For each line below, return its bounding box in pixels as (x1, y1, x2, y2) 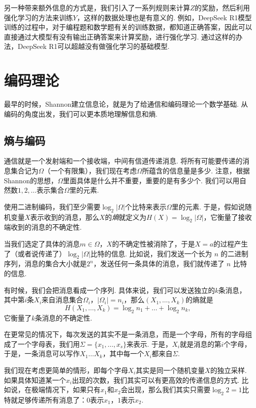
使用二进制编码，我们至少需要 (4, 201, 100, 211)
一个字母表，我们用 (17, 338, 80, 349)
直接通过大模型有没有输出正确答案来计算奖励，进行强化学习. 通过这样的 (4, 31, 236, 41)
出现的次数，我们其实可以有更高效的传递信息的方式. (72, 374, 240, 385)
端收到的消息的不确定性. (4, 222, 82, 232)
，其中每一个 (102, 348, 144, 359)
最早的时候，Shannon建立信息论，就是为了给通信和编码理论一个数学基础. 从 (4, 99, 248, 109)
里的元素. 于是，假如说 (171, 201, 245, 211)
